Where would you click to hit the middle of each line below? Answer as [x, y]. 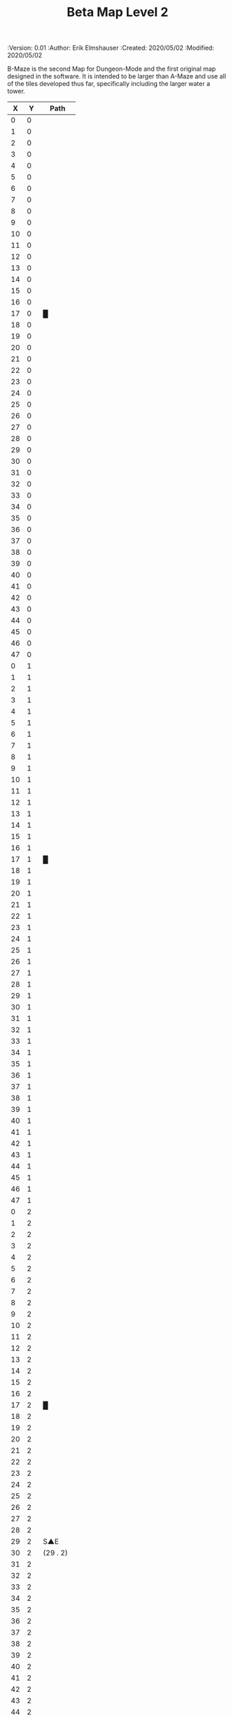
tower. [16, 91]
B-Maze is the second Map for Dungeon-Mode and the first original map [112, 69]
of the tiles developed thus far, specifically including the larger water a [109, 84]
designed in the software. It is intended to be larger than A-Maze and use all [116, 76]
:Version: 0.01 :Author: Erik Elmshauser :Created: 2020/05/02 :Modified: [111, 48]
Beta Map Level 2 [118, 12]
